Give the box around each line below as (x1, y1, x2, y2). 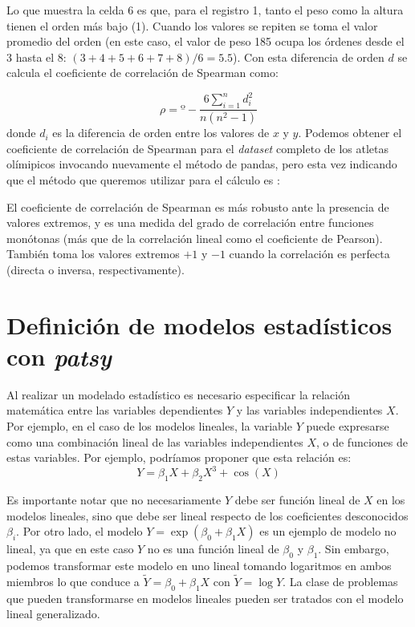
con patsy (6, 339, 112, 373)
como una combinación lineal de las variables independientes (6, 433, 303, 450)
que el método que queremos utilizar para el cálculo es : (6, 171, 280, 188)
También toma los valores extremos (6, 245, 180, 262)
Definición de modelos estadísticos (6, 308, 393, 341)
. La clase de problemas (283, 572, 398, 589)
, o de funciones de (315, 433, 408, 450)
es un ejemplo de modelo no (259, 523, 397, 540)
